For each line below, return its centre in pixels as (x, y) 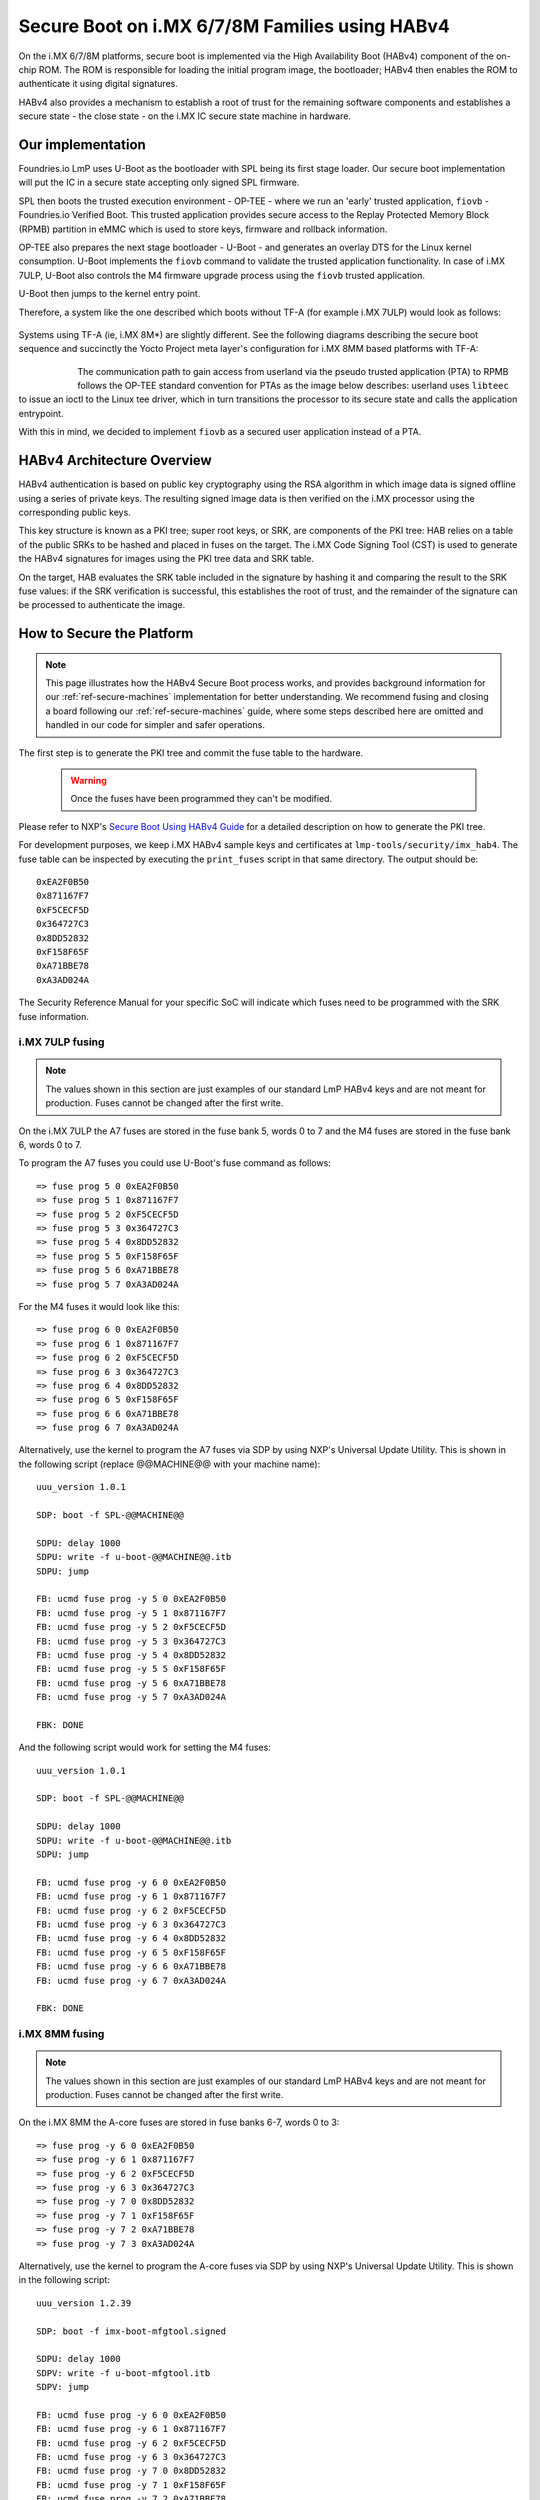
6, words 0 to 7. (50, 1145)
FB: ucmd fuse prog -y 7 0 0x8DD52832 (131, 2471)
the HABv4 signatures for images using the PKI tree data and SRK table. (166, 559)
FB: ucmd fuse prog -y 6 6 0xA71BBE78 (131, 1966)
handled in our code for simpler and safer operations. (155, 725)
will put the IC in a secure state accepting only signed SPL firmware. (159, 182)
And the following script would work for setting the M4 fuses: (145, 1747)
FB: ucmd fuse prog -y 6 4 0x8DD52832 (131, 1938)
